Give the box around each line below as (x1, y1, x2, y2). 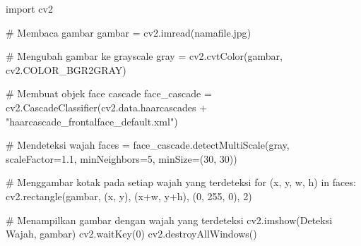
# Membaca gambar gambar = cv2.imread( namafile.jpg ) (6, 25, 251, 39)
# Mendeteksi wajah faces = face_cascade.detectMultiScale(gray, (6, 137, 290, 152)
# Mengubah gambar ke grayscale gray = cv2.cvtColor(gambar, (6, 49, 283, 63)
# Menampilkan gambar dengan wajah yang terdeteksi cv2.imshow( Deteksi (6, 212, 333, 227)
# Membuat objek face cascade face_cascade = (6, 86, 212, 101)
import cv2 (6, 1, 53, 16)
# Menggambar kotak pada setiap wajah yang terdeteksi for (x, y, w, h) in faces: (6, 175, 356, 190)
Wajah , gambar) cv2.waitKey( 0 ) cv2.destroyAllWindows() (6, 226, 257, 241)
